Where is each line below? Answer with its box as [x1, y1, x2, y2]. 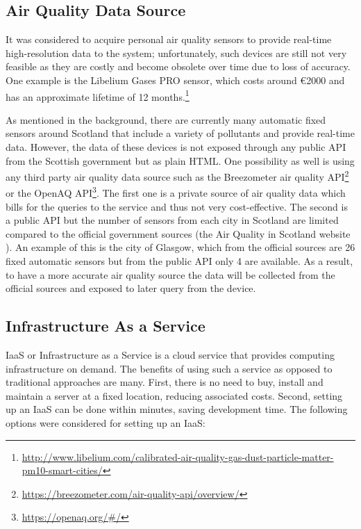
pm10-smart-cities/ [22, 463, 103, 478]
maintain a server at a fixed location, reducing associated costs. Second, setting [6, 388, 343, 402]
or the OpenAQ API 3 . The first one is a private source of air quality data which [6, 184, 346, 200]
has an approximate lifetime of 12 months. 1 [6, 87, 190, 104]
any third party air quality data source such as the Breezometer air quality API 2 [6, 168, 349, 184]
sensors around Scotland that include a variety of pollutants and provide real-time [6, 126, 355, 140]
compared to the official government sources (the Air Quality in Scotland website [6, 226, 351, 241]
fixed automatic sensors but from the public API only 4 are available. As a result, [6, 254, 353, 268]
